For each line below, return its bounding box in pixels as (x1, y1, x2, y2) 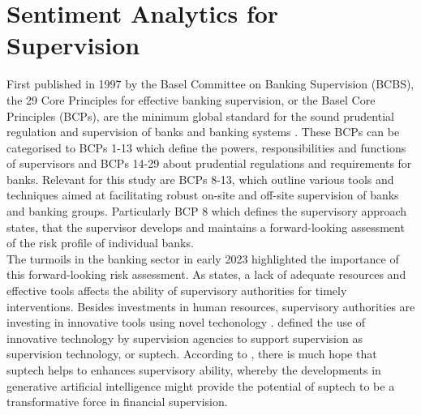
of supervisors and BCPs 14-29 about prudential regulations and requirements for (6, 155, 412, 172)
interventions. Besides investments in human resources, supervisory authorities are (6, 297, 415, 314)
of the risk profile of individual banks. (6, 234, 194, 251)
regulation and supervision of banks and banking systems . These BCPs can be (6, 123, 400, 140)
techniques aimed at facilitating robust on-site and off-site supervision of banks (6, 186, 399, 203)
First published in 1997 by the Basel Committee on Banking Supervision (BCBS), (6, 75, 415, 92)
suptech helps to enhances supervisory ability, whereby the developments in (6, 362, 381, 378)
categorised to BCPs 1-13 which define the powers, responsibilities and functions (6, 139, 406, 156)
